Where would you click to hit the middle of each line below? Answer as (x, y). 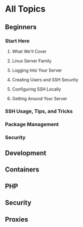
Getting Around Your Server (40, 98)
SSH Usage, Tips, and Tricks (39, 111)
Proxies (17, 219)
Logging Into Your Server (37, 70)
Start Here (17, 41)
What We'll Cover (29, 51)
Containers (22, 170)
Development (26, 153)
